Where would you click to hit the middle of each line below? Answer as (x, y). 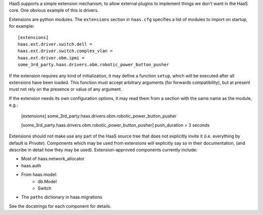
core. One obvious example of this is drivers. (54, 10)
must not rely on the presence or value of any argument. (66, 89)
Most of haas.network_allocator (53, 159)
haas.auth (31, 165)
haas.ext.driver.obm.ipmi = (51, 58)
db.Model (47, 181)
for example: (22, 26)
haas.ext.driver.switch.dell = (55, 44)
